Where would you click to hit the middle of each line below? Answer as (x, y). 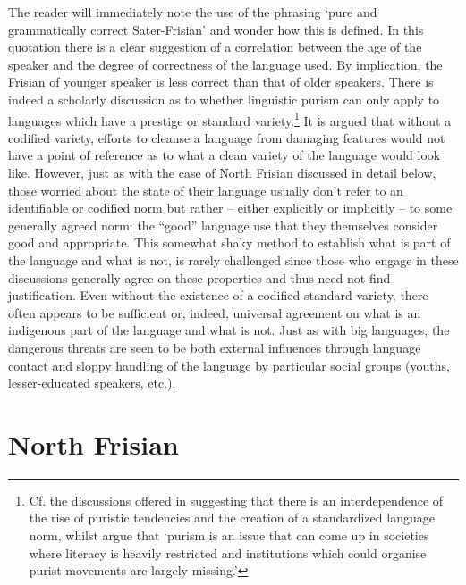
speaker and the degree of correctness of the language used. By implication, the (225, 64)
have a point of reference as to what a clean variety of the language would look (225, 155)
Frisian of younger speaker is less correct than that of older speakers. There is (221, 82)
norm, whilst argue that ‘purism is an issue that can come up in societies (229, 535)
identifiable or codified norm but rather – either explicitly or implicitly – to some (230, 208)
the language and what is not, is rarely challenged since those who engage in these (233, 259)
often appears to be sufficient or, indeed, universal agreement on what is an (215, 312)
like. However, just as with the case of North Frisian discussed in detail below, (222, 172)
